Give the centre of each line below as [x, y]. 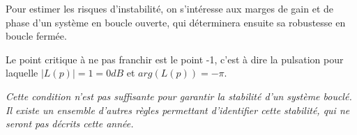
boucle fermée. [36, 36]
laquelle [22, 73]
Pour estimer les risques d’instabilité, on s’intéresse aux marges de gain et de [170, 8]
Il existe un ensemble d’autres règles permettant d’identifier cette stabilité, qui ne [178, 110]
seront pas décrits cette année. [70, 124]
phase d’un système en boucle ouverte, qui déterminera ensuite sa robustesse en [176, 22]
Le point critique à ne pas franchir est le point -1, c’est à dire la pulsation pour [175, 59]
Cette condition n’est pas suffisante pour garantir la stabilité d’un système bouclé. [179, 96]
